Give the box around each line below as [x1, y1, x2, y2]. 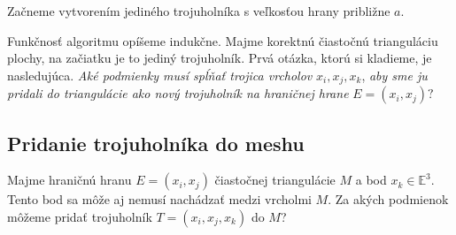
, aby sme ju [361, 65, 428, 84]
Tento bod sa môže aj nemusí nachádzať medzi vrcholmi [7, 190, 312, 208]
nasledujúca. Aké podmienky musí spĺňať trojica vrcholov [7, 65, 313, 84]
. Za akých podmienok [328, 190, 449, 208]
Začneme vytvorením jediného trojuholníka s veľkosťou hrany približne [7, 2, 390, 19]
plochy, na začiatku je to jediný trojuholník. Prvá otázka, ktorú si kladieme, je [7, 49, 432, 67]
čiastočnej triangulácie [214, 171, 336, 189]
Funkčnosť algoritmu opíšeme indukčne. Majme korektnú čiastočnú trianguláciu [7, 31, 438, 49]
